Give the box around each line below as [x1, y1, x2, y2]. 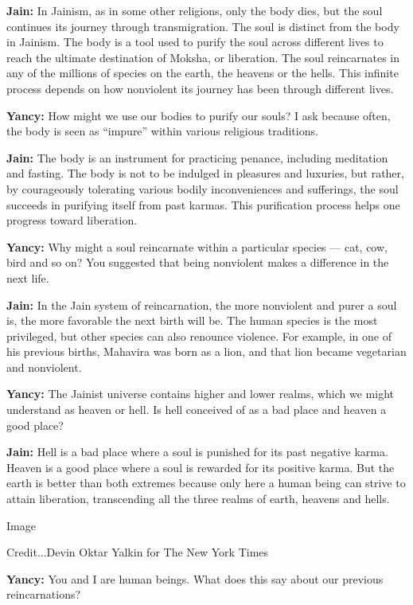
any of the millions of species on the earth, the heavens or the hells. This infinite [6, 64, 399, 81]
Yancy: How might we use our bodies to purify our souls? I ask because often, [6, 107, 391, 123]
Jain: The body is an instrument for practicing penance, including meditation [6, 149, 388, 166]
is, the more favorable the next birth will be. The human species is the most [6, 312, 378, 329]
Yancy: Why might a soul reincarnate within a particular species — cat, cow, [6, 238, 388, 255]
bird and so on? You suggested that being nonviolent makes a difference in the [6, 254, 389, 271]
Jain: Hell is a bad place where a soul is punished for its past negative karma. [6, 443, 388, 460]
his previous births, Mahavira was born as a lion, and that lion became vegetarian [6, 343, 407, 360]
